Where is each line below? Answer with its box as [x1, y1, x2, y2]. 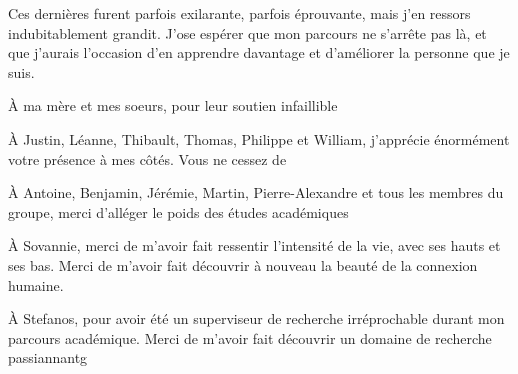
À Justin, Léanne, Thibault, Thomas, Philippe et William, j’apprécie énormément [8, 128, 510, 149]
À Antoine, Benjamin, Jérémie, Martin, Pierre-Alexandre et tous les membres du [8, 182, 504, 203]
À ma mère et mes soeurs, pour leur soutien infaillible [8, 95, 338, 116]
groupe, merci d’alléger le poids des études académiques [8, 201, 349, 222]
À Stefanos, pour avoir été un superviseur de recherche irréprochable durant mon [8, 308, 505, 329]
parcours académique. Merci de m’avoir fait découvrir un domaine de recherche [8, 327, 492, 348]
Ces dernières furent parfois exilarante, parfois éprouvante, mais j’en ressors [8, 3, 471, 23]
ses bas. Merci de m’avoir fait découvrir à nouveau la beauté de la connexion [8, 254, 478, 275]
